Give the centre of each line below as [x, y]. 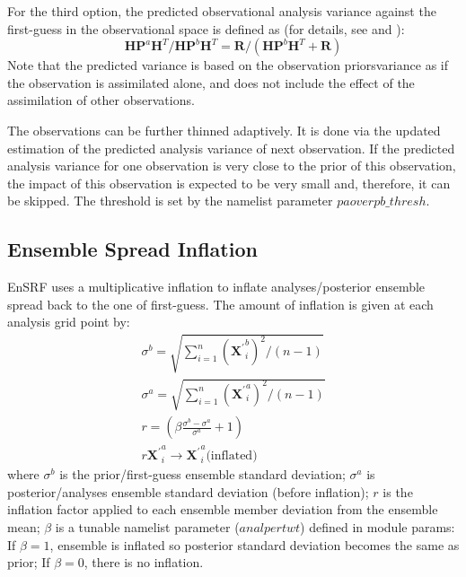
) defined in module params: [378, 526]
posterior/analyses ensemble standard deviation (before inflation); [188, 491]
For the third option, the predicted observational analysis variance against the [222, 11]
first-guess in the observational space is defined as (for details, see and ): [206, 28]
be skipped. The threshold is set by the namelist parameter [170, 201]
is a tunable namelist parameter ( [147, 526]
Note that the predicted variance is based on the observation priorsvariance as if [228, 65]
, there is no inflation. [144, 562]
